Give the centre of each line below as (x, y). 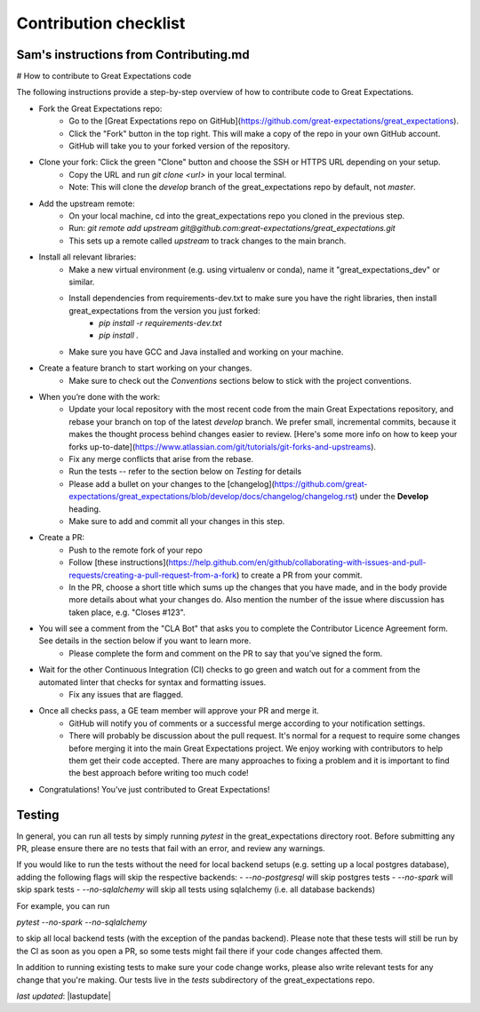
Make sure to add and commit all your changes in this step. (177, 521)
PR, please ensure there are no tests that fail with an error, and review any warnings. (171, 849)
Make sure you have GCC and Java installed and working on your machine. (206, 352)
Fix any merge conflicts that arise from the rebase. (161, 459)
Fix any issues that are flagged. (126, 695)
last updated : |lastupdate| (64, 996)
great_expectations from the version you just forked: (165, 310)
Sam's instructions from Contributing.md (133, 55)
